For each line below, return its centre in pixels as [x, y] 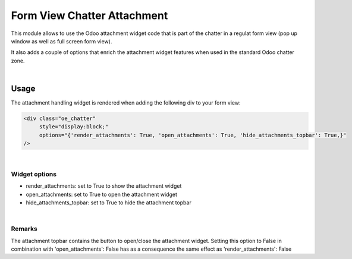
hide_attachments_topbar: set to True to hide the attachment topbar [109, 203]
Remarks [24, 229]
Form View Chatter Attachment [89, 15]
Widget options [34, 174]
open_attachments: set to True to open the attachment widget [102, 194]
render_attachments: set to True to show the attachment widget [104, 186]
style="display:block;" [74, 127]
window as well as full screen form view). [62, 41]
